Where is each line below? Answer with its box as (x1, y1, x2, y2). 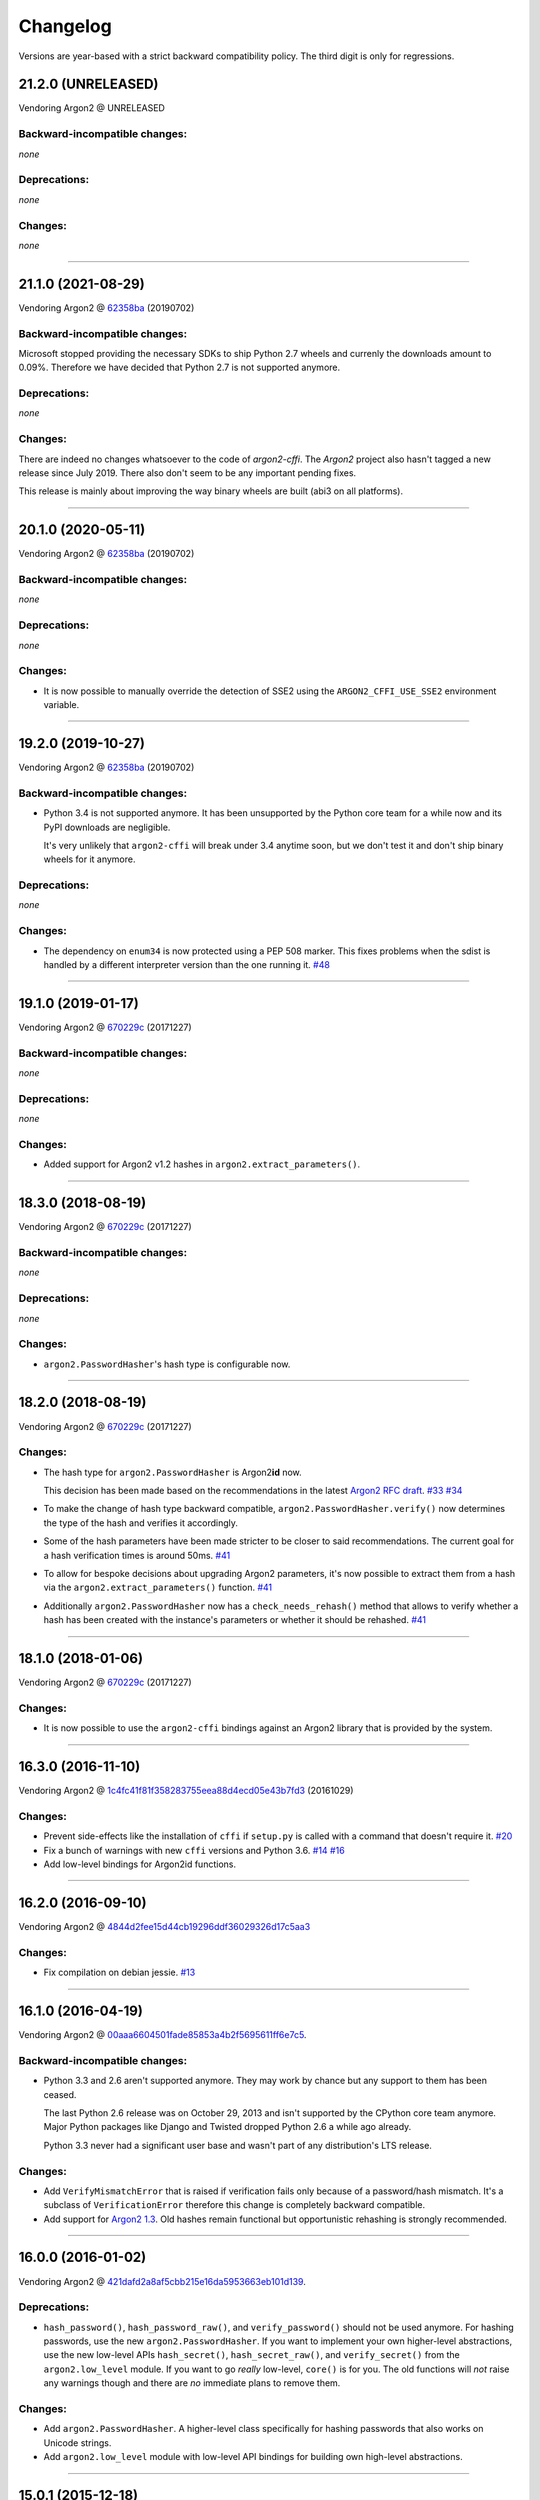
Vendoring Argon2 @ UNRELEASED (18, 102, 165, 114)
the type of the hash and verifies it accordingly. (43, 1516, 239, 1529)
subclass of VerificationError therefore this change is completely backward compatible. (43, 2199, 426, 2211)
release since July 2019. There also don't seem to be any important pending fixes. (18, 466, 357, 479)
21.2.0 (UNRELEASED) (18, 76, 159, 93)
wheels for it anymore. (43, 853, 136, 865)
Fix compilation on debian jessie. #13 (43, 1966, 196, 1979)
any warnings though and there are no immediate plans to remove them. (43, 2377, 341, 2389)
